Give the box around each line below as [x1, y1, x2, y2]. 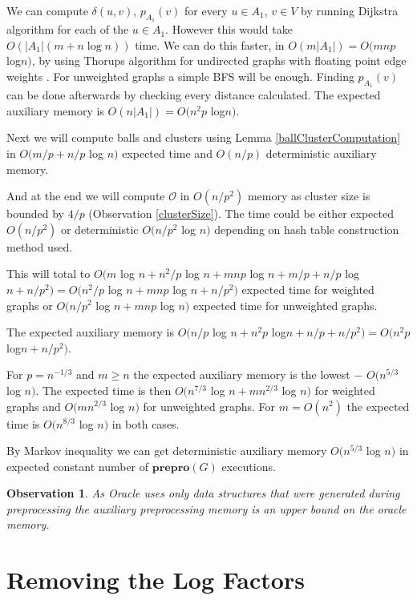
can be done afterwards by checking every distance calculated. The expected [6, 87, 381, 103]
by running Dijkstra [301, 2, 399, 18]
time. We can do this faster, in [135, 36, 285, 53]
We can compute [6, 2, 88, 18]
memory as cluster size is [247, 187, 370, 204]
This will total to [6, 265, 91, 282]
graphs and [6, 397, 61, 414]
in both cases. [111, 415, 180, 432]
